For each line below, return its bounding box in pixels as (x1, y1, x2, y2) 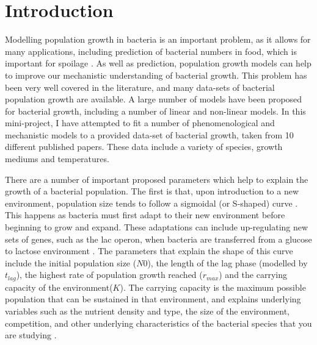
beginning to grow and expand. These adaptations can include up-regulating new (5, 221, 308, 233)
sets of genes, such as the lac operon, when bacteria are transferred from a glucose (5, 232, 312, 245)
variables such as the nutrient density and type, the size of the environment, (5, 305, 290, 318)
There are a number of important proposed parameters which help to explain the (5, 172, 308, 185)
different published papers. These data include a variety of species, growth (5, 140, 283, 153)
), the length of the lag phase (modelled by (147, 256, 308, 269)
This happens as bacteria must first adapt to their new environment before (5, 208, 285, 221)
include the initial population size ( (5, 256, 137, 269)
